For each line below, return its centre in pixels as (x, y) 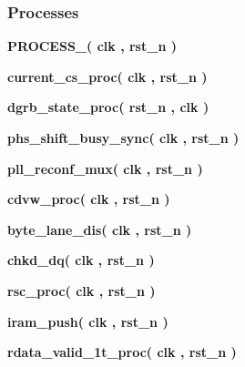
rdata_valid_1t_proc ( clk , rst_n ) (122, 352)
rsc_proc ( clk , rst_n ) (82, 290)
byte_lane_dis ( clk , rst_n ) (100, 229)
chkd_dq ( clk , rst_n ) (81, 260)
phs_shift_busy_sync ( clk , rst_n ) (123, 138)
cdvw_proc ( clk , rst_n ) (89, 199)
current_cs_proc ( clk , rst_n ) (107, 76)
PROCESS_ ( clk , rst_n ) (92, 46)
